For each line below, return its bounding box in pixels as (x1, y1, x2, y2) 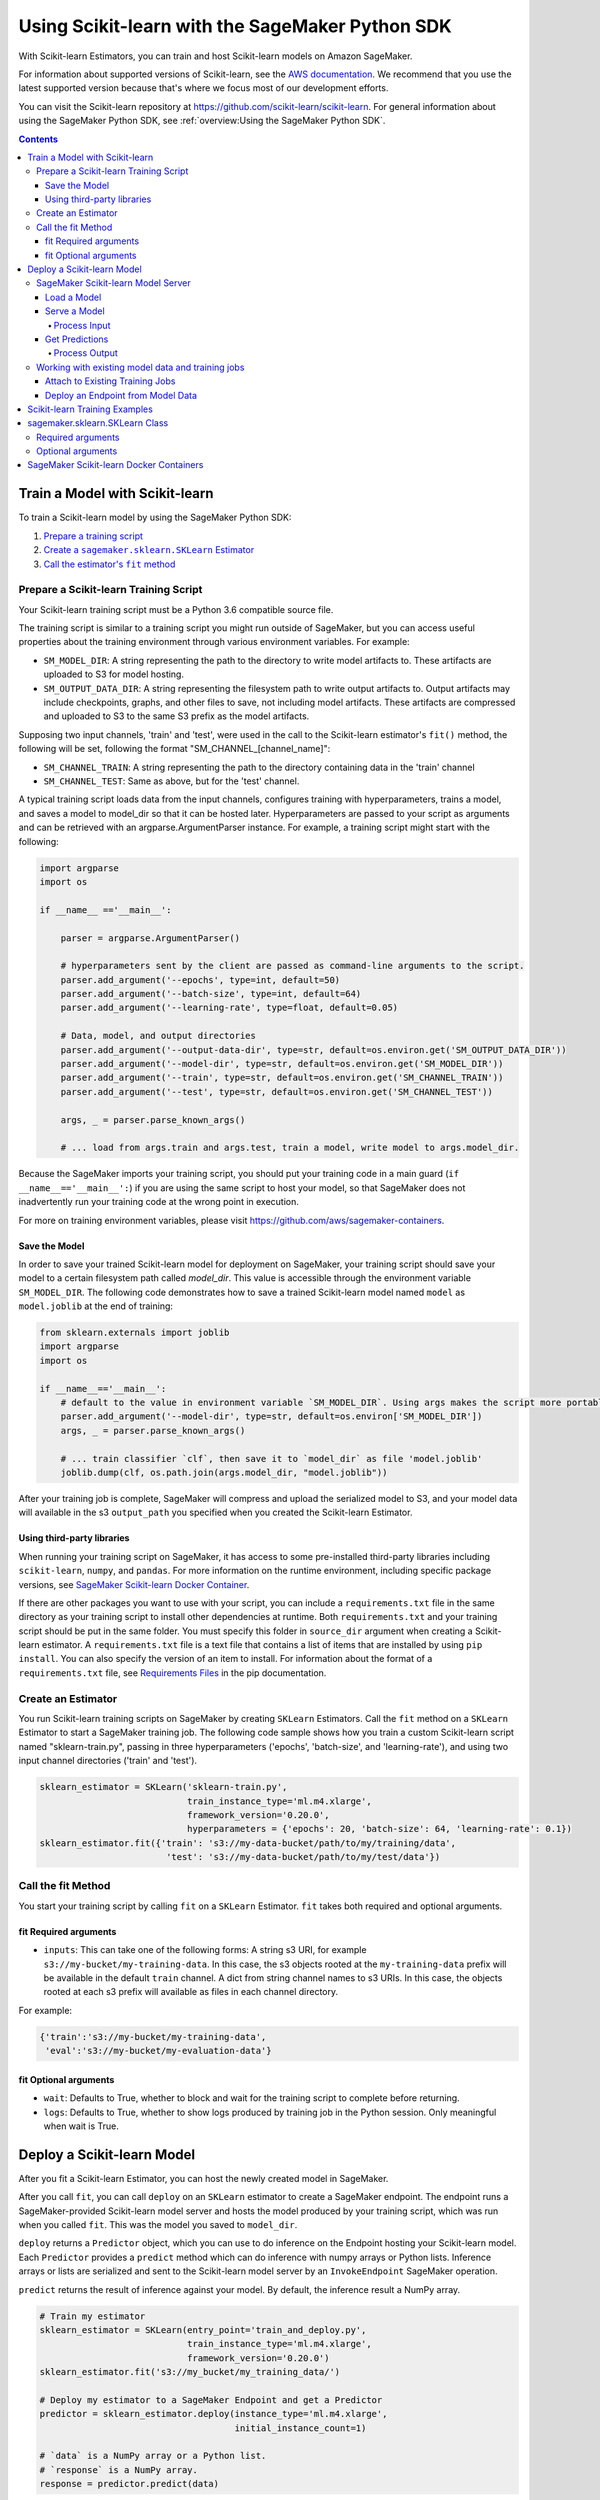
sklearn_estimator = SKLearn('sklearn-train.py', (39, 1781, 288, 1793)
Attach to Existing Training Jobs (45, 375, 176, 387)
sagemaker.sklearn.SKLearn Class (27, 417, 169, 429)
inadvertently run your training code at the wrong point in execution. (18, 1196, 300, 1208)
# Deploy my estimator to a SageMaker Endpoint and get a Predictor (39, 2394, 383, 2405)
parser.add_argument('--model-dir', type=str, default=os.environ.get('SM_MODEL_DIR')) (60, 1058, 504, 1070)
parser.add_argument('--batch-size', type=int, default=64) (60, 988, 362, 1000)
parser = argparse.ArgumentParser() (60, 932, 240, 944)
